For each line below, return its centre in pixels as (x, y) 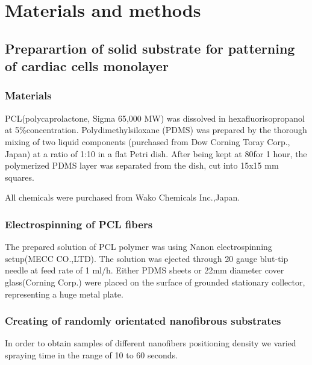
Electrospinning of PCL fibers (79, 224)
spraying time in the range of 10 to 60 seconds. (91, 354)
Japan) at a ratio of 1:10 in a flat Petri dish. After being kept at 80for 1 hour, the (156, 153)
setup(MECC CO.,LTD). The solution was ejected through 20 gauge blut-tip (147, 258)
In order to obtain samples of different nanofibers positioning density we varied (151, 343)
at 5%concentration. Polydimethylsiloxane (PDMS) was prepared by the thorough (156, 130)
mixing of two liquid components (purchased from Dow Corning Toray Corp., (148, 141)
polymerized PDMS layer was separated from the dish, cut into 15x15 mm (142, 165)
